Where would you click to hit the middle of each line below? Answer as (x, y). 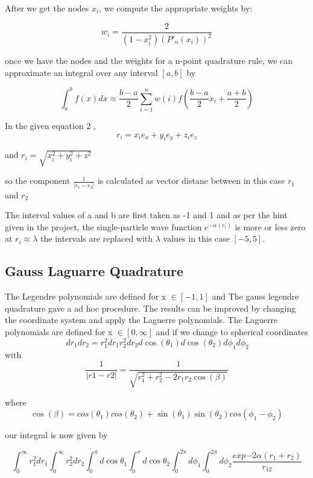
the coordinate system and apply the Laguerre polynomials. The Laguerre (141, 320)
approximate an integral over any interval (81, 72)
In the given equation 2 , (50, 126)
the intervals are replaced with (97, 238)
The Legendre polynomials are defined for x (86, 296)
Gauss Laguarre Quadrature (94, 271)
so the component (38, 181)
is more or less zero (270, 226)
